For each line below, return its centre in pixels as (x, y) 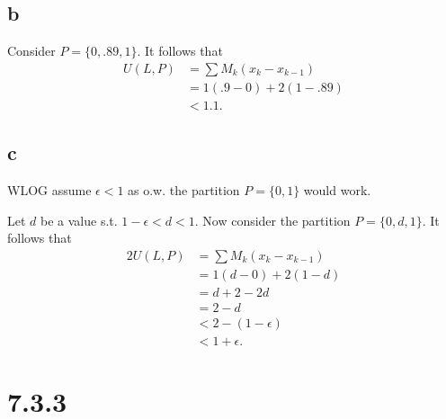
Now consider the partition (277, 220)
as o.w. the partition (184, 190)
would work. (337, 190)
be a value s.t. (79, 220)
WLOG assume (49, 190)
